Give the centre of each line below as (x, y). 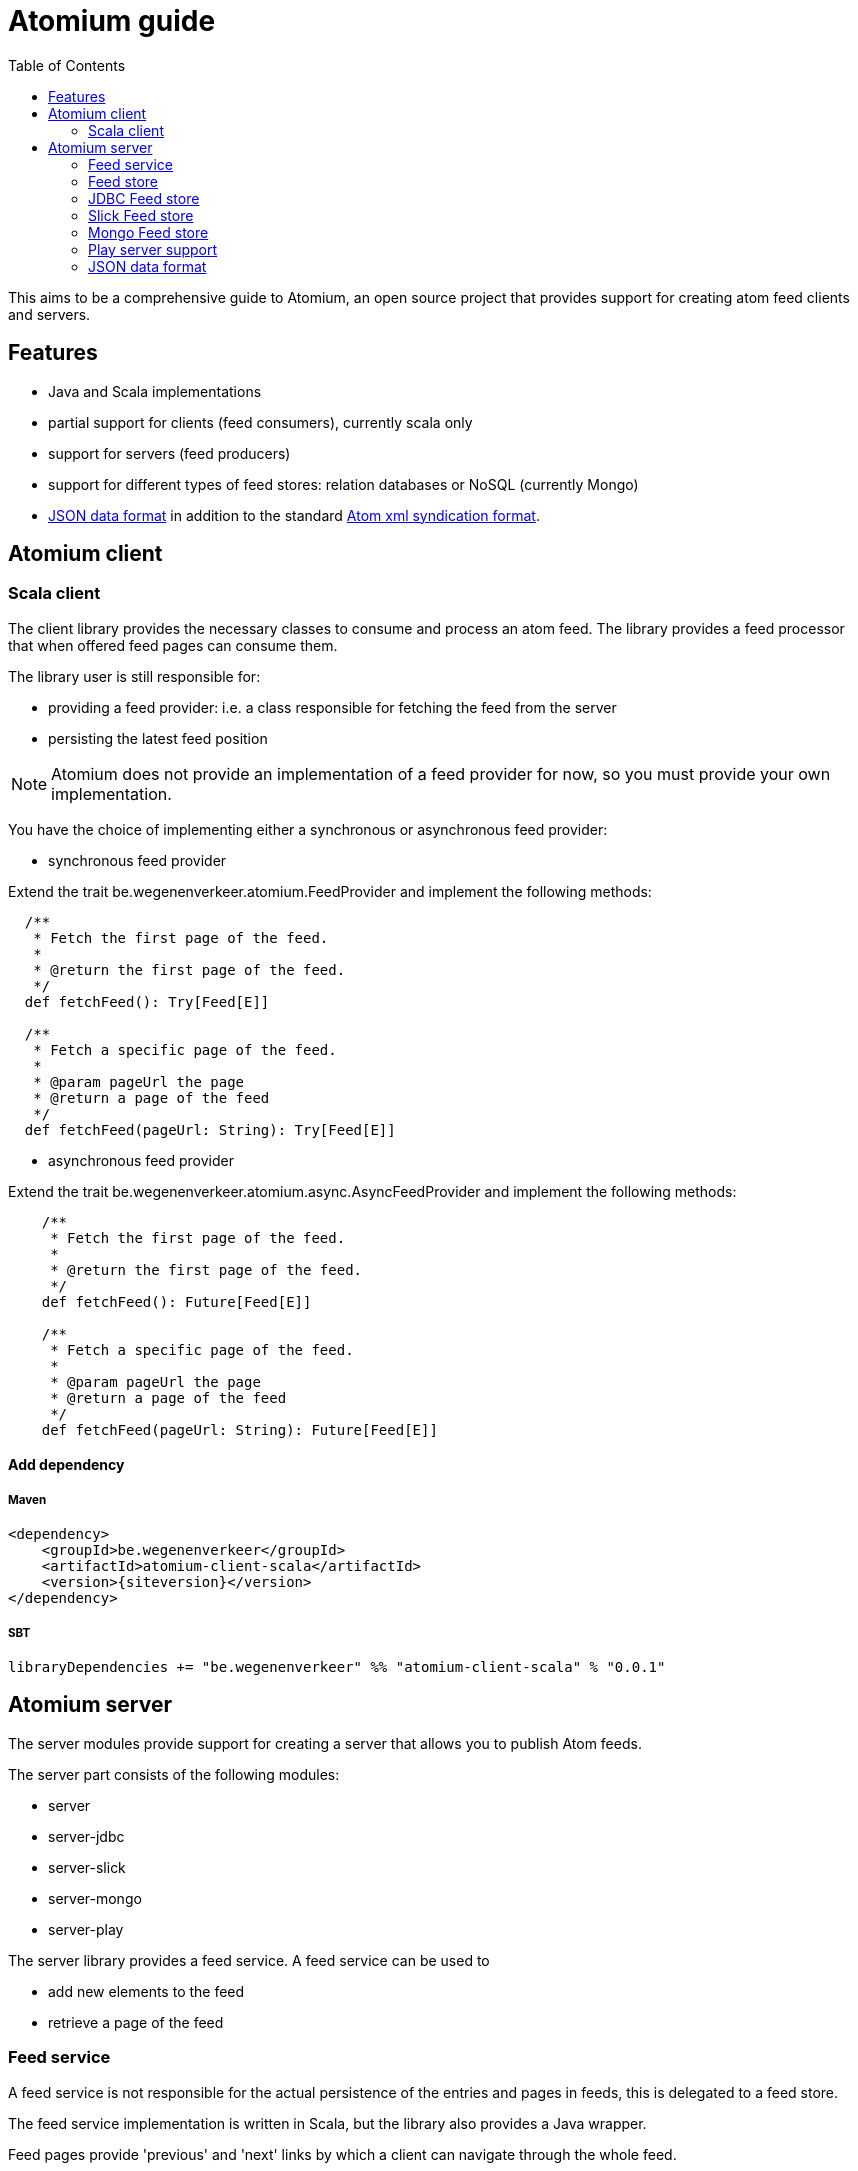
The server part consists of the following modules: (174, 1774)
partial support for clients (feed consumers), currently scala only (260, 422)
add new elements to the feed (146, 1991)
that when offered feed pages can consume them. (173, 645)
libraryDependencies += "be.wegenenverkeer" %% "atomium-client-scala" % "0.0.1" (337, 1666)
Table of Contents (67, 65)
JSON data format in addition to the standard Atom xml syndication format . (294, 515)
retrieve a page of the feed (136, 2022)
